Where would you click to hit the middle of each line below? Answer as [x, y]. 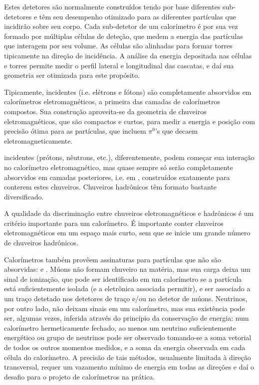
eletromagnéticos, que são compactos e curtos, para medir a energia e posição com [129, 121]
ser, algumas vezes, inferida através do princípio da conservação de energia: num [127, 318]
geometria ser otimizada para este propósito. [72, 75]
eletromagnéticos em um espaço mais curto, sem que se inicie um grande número [127, 233]
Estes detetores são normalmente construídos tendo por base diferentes [112, 6]
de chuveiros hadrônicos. [41, 243]
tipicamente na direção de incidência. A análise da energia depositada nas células [128, 55]
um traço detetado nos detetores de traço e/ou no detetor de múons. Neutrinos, [126, 298]
